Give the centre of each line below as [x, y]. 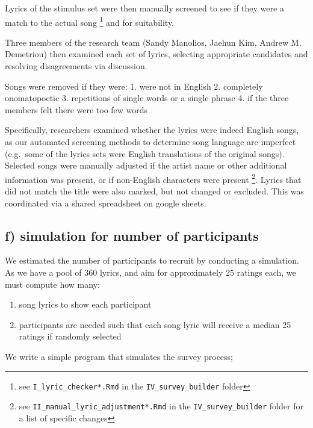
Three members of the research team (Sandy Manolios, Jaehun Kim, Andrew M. [153, 42]
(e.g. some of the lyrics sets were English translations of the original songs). [145, 153]
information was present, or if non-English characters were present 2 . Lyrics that [153, 178]
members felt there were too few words [76, 109]
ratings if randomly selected [70, 336]
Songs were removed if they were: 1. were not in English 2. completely [134, 86]
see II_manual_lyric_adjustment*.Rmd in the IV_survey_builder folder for [161, 406]
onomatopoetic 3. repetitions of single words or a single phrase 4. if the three [147, 98]
